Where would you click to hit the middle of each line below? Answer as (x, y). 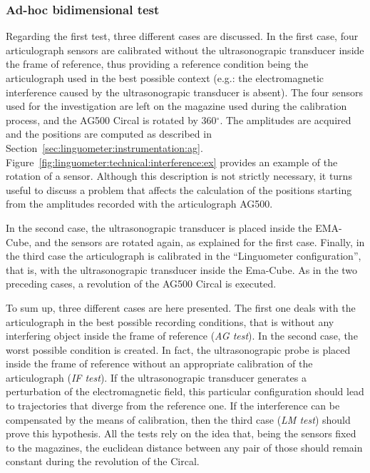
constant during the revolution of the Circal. (103, 461)
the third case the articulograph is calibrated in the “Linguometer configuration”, (184, 256)
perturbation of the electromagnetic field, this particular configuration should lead (185, 391)
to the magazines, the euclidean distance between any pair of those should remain (184, 447)
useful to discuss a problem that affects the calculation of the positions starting (179, 189)
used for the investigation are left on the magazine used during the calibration (176, 106)
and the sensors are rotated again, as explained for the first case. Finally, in (200, 241)
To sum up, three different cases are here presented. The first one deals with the (181, 307)
